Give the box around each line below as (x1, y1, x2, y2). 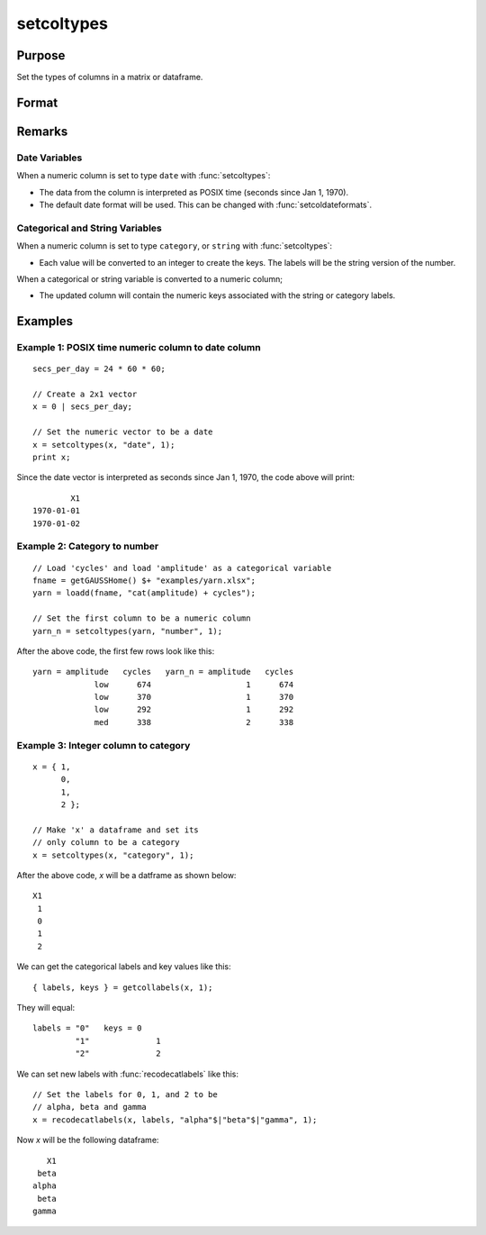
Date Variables (16, 151, 83, 164)
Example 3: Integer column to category (16, 739, 191, 751)
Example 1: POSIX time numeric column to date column (16, 341, 261, 354)
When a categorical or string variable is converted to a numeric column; (16, 273, 283, 284)
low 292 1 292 (94, 704, 294, 715)
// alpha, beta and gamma (32, 1102, 148, 1112)
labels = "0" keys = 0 (32, 1023, 142, 1033)
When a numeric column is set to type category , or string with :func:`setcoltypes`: (16, 241, 333, 251)
